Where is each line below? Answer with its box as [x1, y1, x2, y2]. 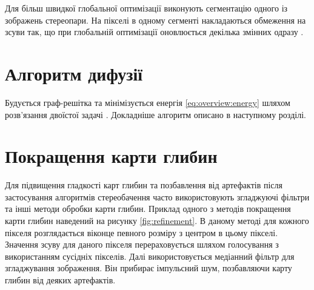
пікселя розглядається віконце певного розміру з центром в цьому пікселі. [5, 226, 278, 239]
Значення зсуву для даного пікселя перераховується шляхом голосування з [5, 238, 279, 251]
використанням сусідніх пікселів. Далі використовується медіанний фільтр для [5, 249, 295, 262]
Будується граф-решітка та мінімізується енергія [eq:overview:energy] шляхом [5, 96, 290, 108]
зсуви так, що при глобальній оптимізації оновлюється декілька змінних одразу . [5, 25, 304, 38]
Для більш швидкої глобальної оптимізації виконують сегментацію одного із [5, 2, 288, 14]
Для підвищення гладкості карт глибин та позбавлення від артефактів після [5, 179, 282, 191]
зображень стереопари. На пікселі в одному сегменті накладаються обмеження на [5, 13, 306, 26]
